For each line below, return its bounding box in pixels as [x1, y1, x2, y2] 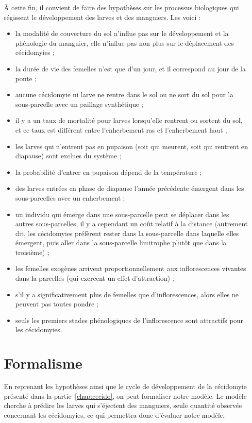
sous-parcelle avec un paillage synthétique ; [15, 99, 143, 109]
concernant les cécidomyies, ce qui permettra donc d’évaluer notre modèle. [4, 409, 225, 420]
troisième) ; [15, 247, 50, 257]
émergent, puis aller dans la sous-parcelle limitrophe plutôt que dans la [15, 237, 227, 248]
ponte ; [15, 73, 36, 83]
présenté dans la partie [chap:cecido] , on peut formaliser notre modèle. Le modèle [4, 390, 247, 401]
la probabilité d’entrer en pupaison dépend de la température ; [15, 167, 202, 177]
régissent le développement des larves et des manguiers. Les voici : [4, 12, 201, 22]
